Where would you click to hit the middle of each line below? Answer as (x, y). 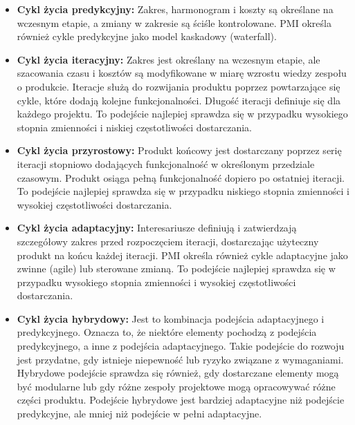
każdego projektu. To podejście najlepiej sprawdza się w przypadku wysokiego (182, 114)
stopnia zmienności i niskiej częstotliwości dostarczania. (134, 127)
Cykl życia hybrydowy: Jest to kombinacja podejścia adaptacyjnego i (171, 318)
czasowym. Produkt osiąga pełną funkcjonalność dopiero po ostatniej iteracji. (181, 177)
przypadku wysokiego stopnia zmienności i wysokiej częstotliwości (156, 282)
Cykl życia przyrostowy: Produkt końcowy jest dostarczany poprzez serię (179, 150)
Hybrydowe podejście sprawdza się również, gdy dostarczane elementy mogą (178, 373)
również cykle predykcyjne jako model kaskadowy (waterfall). (147, 36)
